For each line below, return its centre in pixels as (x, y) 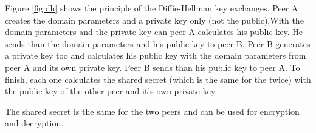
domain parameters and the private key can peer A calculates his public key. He (154, 32)
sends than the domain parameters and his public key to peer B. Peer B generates (158, 43)
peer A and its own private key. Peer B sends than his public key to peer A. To (153, 67)
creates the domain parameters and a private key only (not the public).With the (154, 20)
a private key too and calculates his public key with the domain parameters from (156, 55)
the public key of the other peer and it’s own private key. (111, 91)
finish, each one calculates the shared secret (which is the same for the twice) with (158, 79)
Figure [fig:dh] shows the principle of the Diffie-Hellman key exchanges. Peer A (152, 8)
